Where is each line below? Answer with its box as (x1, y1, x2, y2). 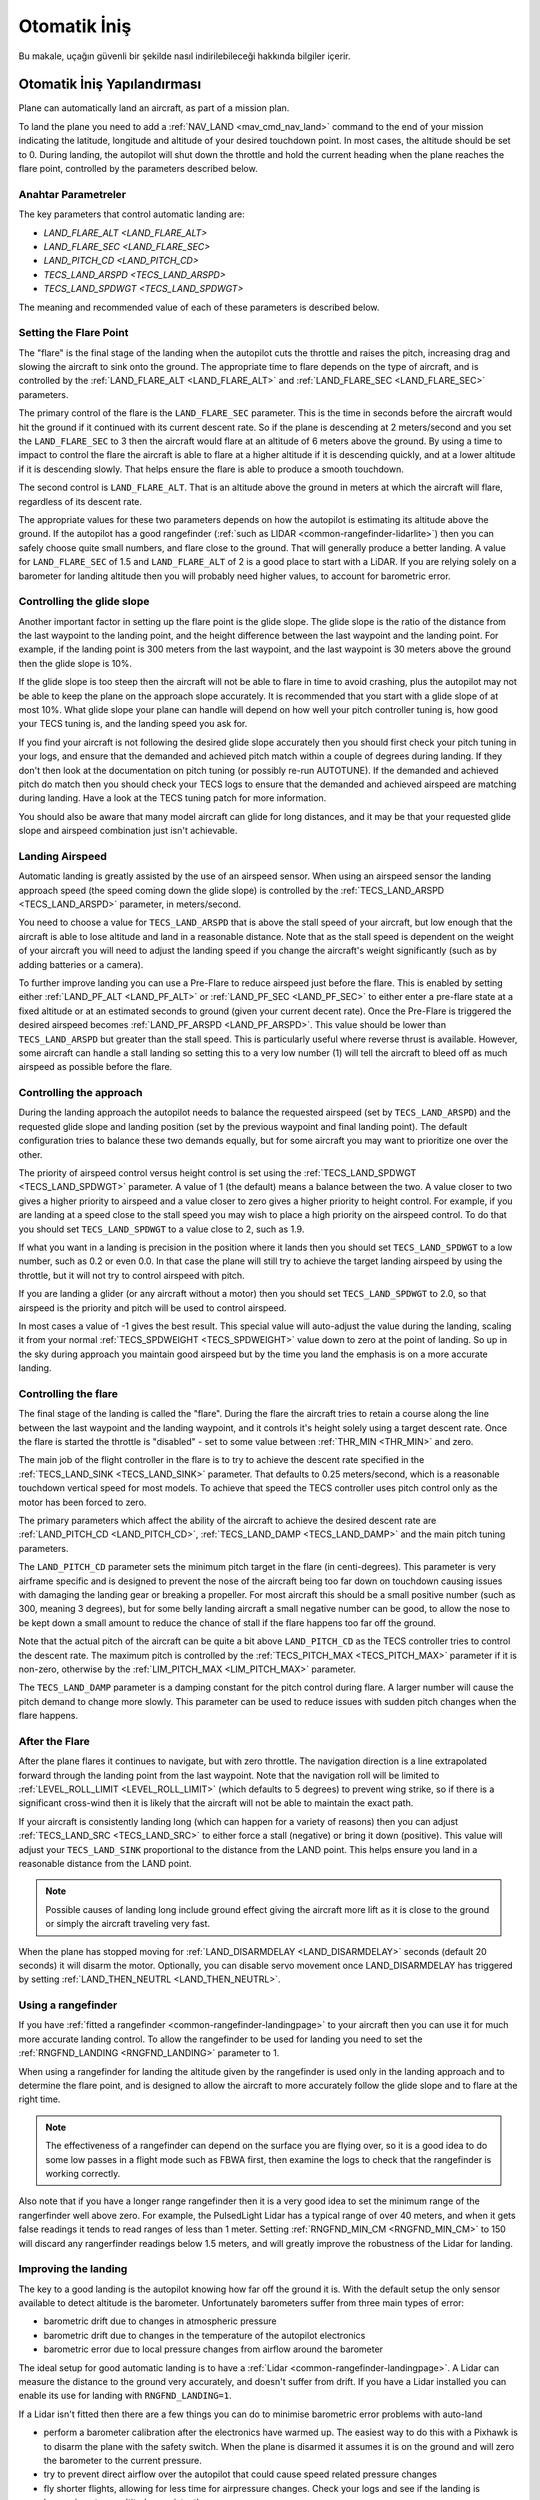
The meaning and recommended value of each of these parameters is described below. (18, 301, 380, 313)
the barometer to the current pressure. (43, 2454, 202, 2466)
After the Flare (18, 1734, 90, 1748)
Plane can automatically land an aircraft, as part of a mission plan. (18, 102, 290, 114)
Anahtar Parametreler (18, 187, 127, 201)
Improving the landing (18, 2262, 128, 2276)
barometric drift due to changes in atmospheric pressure (43, 2315, 277, 2327)
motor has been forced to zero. (18, 1496, 147, 1508)
